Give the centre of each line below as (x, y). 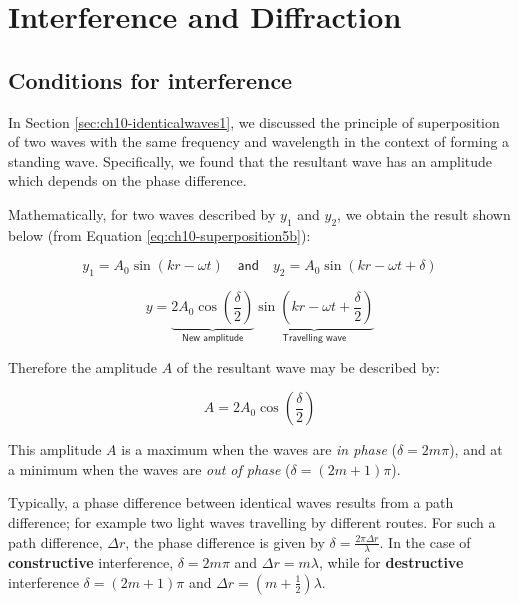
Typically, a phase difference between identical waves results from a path (231, 502)
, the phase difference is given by (225, 541)
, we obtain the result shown (424, 213)
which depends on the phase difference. (127, 180)
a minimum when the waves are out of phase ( (149, 468)
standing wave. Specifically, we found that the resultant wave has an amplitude (250, 160)
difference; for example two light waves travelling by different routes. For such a (252, 521)
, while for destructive (391, 562)
